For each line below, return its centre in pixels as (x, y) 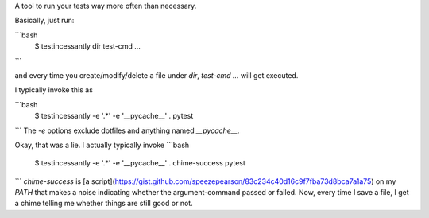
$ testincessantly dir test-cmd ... (87, 46)
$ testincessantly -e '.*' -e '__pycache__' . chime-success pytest (140, 163)
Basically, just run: (44, 21)
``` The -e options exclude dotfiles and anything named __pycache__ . (127, 130)
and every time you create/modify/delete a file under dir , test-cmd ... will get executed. (157, 75)
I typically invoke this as (54, 90)
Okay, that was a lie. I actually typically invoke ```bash (102, 145)
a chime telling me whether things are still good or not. (104, 204)
